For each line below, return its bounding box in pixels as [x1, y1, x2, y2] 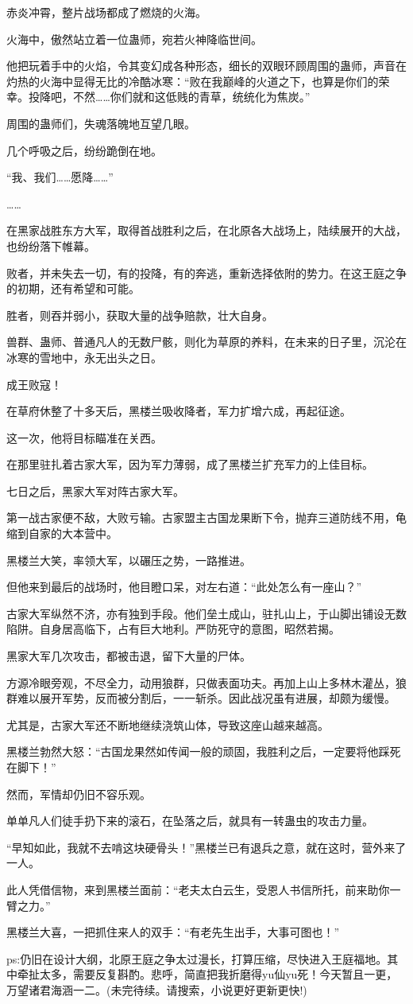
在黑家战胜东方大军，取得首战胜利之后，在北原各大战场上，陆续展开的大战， [6, 222, 407, 239]
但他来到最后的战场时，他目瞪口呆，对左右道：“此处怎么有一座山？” [6, 578, 362, 595]
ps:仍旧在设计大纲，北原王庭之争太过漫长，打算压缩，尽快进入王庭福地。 [6, 950, 388, 967]
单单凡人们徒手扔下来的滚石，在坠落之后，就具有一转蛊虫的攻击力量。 [6, 812, 373, 829]
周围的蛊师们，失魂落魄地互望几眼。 [6, 115, 195, 131]
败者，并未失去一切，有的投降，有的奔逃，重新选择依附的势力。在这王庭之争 [6, 264, 407, 281]
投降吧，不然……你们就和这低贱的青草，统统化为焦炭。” [28, 88, 311, 105]
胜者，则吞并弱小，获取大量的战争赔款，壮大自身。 [6, 306, 273, 323]
